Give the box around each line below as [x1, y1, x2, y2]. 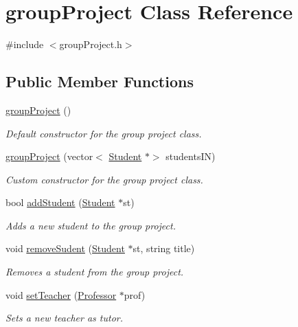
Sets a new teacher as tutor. [5, 311, 124, 325]
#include [5, 37, 44, 52]
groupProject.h [59, 37, 122, 52]
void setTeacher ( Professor [5, 287, 117, 302]
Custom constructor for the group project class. [5, 172, 203, 186]
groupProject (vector [5, 149, 93, 163]
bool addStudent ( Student [5, 195, 115, 210]
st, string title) [133, 241, 195, 256]
